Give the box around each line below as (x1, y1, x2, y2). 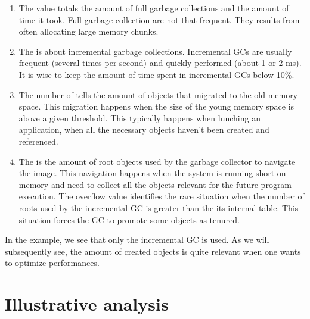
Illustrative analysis (5, 292, 169, 316)
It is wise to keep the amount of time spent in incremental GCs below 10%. (18, 68, 294, 80)
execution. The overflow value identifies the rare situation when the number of (18, 190, 305, 202)
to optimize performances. (5, 257, 100, 269)
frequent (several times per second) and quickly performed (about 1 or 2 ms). (18, 57, 302, 69)
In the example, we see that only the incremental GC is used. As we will (5, 233, 269, 246)
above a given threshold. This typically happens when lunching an (18, 111, 261, 124)
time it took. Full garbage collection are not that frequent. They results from (18, 13, 300, 26)
